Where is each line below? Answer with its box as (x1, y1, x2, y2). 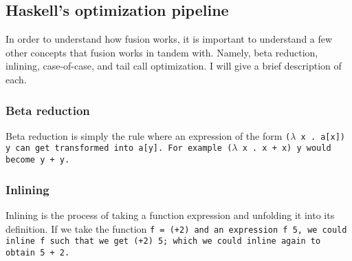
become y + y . (5, 155, 70, 165)
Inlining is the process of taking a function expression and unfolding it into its (5, 207, 335, 222)
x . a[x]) (300, 132, 345, 142)
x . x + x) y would (242, 143, 331, 154)
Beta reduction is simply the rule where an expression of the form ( (5, 128, 291, 143)
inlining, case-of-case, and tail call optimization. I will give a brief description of (5, 59, 342, 73)
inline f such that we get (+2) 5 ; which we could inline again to (5, 236, 321, 247)
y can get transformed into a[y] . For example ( (5, 143, 232, 154)
